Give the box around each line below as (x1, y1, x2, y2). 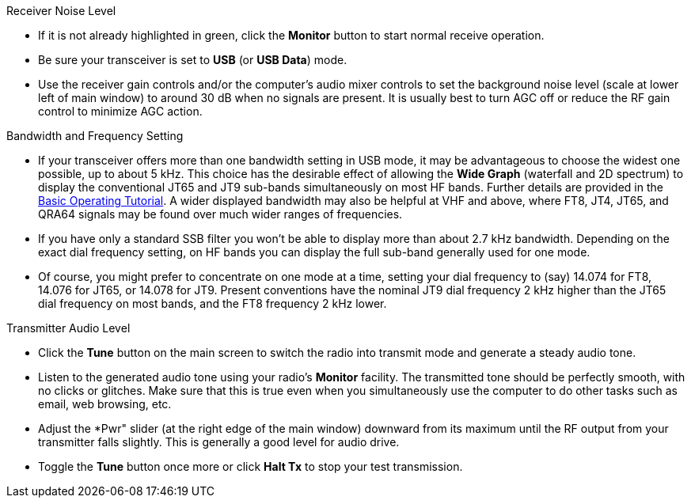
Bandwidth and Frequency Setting (6, 129, 184, 142)
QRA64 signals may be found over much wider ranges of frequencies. (38, 207, 403, 221)
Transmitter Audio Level (6, 321, 131, 335)
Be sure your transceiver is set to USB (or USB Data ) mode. (38, 53, 347, 66)
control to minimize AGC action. (38, 104, 203, 118)
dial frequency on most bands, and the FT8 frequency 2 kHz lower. (38, 297, 387, 310)
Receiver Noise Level (6, 4, 116, 17)
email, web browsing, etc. (38, 397, 172, 411)
